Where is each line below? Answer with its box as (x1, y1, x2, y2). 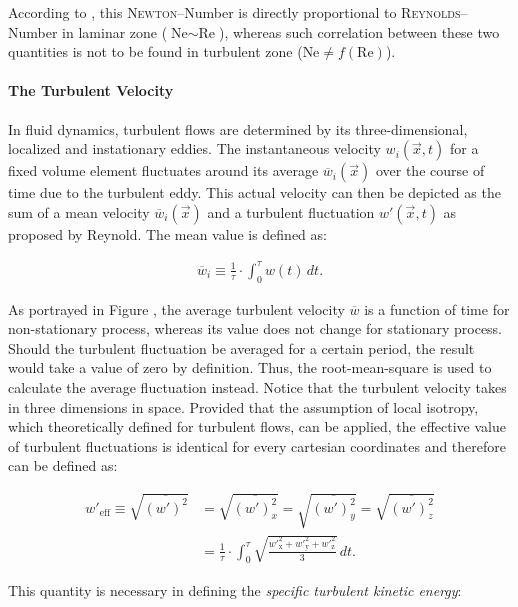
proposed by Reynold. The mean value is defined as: (8, 223, 327, 244)
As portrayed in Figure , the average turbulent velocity (8, 298, 345, 319)
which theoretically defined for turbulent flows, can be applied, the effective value (8, 416, 506, 437)
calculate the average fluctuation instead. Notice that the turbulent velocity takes (8, 377, 507, 398)
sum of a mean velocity (8, 201, 150, 222)
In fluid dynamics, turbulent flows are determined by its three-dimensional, (8, 118, 468, 139)
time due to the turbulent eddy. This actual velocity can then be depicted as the (8, 182, 501, 203)
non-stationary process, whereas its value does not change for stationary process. (8, 318, 503, 339)
